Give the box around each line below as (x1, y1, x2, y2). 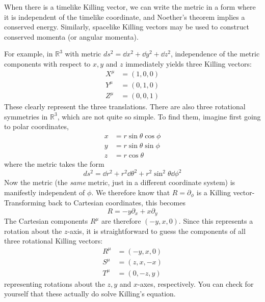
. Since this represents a (178, 216, 253, 226)
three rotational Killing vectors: (4, 235, 103, 246)
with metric (65, 48, 101, 59)
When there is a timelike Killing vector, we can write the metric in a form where (4, 2, 256, 12)
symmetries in (4, 111, 48, 122)
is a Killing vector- (196, 187, 255, 197)
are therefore (101, 216, 141, 226)
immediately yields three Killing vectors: (125, 58, 252, 69)
